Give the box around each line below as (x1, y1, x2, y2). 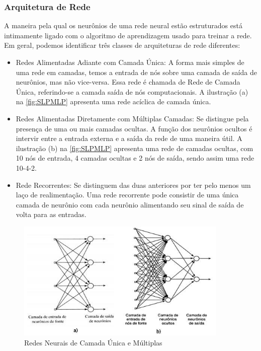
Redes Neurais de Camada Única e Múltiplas (24, 337, 162, 347)
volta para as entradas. (16, 209, 86, 220)
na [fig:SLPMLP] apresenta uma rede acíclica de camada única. (16, 96, 211, 107)
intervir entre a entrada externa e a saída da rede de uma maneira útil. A (16, 133, 242, 144)
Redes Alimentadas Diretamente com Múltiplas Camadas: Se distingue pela (16, 113, 249, 123)
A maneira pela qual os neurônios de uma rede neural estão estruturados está (4, 20, 242, 31)
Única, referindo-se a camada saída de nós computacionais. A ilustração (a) (16, 86, 248, 97)
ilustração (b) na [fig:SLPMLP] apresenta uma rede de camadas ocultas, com (16, 143, 253, 153)
